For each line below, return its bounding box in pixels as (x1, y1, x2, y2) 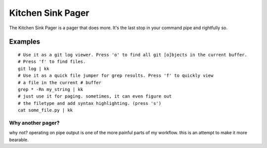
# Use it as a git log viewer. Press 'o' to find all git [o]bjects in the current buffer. (18, 52, 247, 57)
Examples (9, 38, 41, 46)
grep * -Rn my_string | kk (18, 87, 84, 92)
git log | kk (18, 66, 49, 71)
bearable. (9, 137, 29, 143)
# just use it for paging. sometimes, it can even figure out (18, 94, 172, 99)
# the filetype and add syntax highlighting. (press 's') (18, 100, 162, 106)
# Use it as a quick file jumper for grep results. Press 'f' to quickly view (18, 73, 214, 79)
